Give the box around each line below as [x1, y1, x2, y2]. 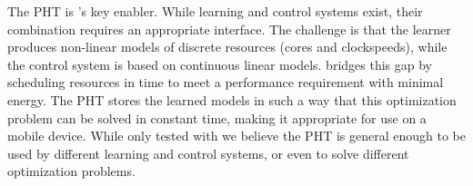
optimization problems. [7, 162, 136, 181]
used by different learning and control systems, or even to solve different [7, 143, 409, 162]
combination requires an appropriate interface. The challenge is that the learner [7, 19, 451, 38]
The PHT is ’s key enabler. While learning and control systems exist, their [7, 2, 423, 20]
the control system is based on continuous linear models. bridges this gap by [7, 54, 432, 73]
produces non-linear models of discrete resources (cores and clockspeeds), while [7, 37, 448, 56]
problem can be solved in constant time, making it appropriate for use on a [7, 108, 427, 127]
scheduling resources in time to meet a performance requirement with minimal [7, 73, 444, 92]
